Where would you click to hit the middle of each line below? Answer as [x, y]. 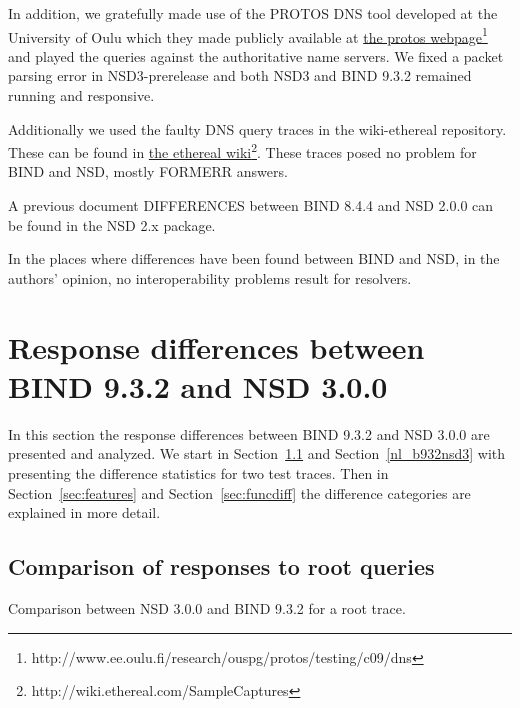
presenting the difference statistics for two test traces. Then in [198, 472]
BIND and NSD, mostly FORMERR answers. [148, 171]
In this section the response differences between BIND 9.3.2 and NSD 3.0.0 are [249, 433]
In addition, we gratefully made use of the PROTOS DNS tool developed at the [253, 13]
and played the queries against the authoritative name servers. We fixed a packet [256, 55]
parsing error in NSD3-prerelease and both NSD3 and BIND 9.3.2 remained [240, 75]
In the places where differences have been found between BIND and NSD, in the [254, 258]
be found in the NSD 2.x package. [112, 224]
